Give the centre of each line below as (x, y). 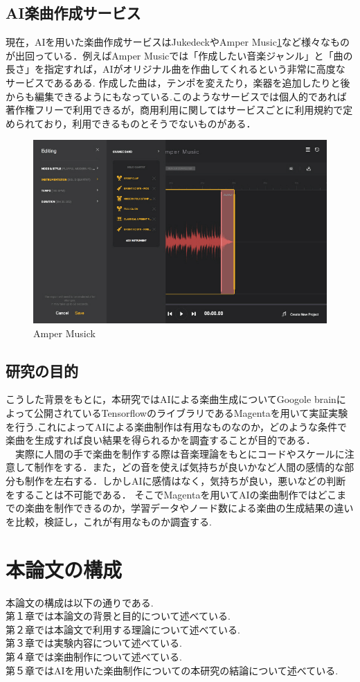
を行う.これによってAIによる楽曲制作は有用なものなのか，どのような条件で (177, 426)
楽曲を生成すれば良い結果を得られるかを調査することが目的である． (161, 440)
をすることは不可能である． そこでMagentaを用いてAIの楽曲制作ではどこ (171, 494)
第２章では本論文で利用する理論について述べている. (123, 629)
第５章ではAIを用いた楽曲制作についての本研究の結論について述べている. (172, 670)
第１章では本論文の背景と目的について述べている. (118, 616)
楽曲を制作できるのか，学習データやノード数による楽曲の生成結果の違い (189, 508)
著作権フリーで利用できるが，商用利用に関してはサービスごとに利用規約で (174, 110)
